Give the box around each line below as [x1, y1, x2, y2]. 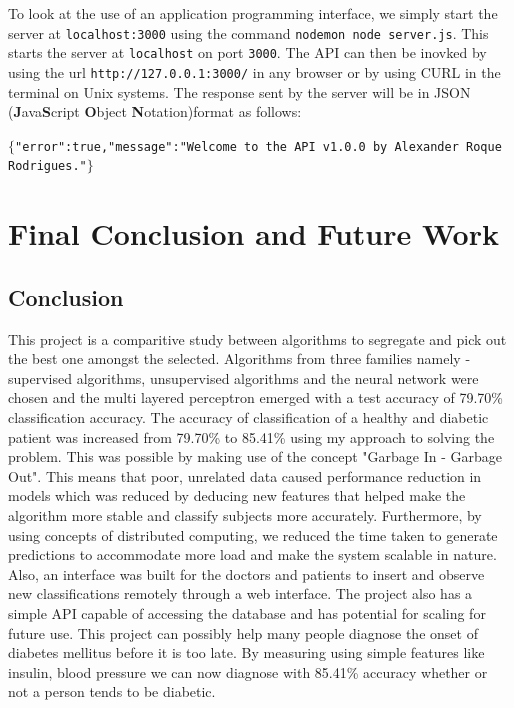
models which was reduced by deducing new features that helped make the [8, 485, 466, 506]
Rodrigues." [8, 159, 87, 174]
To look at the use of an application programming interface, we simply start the [8, 3, 498, 23]
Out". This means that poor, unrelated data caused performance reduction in [8, 465, 482, 486]
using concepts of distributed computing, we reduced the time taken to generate [8, 524, 498, 545]
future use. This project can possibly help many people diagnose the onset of [8, 622, 478, 643]
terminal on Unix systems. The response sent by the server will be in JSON [8, 81, 471, 102]
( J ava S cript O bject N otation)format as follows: [8, 101, 302, 122]
